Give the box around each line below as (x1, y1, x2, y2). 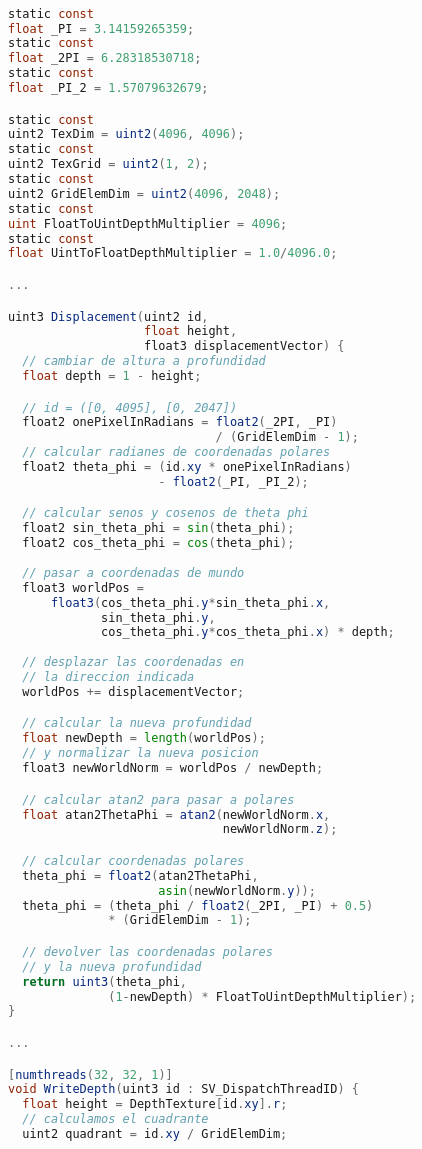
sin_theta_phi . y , (101, 610, 216, 625)
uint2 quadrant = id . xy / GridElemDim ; (22, 1127, 288, 1141)
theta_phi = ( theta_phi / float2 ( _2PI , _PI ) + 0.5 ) (22, 898, 374, 913)
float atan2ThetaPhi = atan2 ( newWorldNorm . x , (22, 807, 331, 822)
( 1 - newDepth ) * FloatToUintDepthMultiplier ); (108, 989, 417, 1004)
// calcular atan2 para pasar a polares (22, 792, 295, 807)
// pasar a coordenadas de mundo (22, 565, 245, 580)
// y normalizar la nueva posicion (22, 746, 259, 761)
